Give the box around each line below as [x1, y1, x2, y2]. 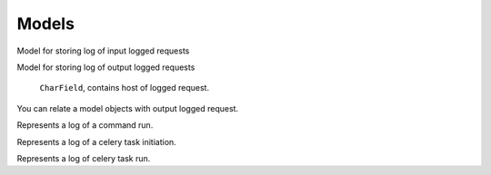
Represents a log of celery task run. [16, 152, 151, 163]
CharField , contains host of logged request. [39, 83, 209, 93]
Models [16, 14, 75, 34]
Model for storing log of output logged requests [16, 62, 195, 73]
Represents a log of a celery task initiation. [16, 136, 176, 147]
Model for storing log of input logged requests [16, 45, 190, 56]
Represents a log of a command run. [16, 120, 154, 131]
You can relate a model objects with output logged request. [16, 102, 239, 113]
